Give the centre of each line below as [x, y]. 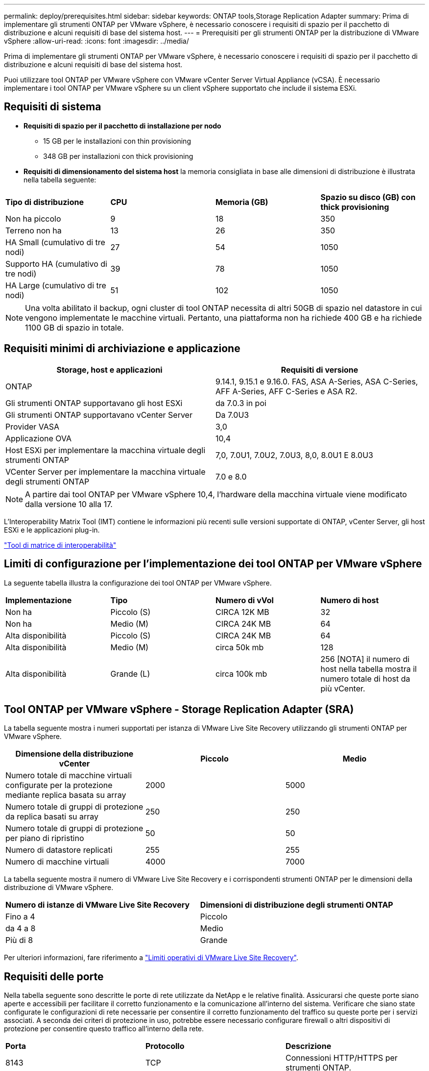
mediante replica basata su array [66, 795]
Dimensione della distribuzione [74, 754]
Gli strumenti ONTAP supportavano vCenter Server [99, 415]
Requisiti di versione [320, 370]
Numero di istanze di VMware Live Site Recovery [98, 905]
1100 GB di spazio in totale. [74, 327]
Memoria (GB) [242, 202]
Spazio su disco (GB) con [368, 197]
